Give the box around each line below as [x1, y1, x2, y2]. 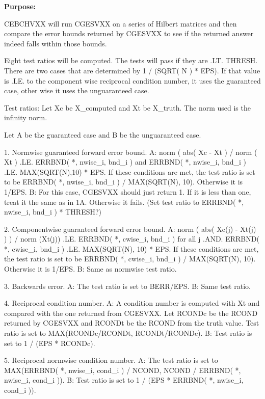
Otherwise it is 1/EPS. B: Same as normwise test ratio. [4, 263, 177, 274]
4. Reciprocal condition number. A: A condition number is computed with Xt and [4, 298, 260, 308]
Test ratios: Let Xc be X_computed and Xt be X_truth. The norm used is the [4, 102, 251, 113]
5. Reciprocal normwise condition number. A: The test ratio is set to [4, 355, 218, 365]
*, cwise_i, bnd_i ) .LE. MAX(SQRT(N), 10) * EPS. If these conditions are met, [4, 243, 259, 254]
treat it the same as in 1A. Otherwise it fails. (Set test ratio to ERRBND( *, [4, 196, 244, 207]
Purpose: [4, 1, 36, 11]
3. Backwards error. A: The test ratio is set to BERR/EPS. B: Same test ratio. [4, 280, 251, 291]
